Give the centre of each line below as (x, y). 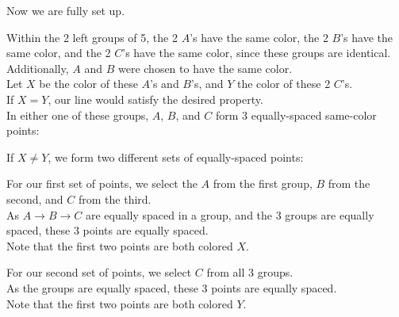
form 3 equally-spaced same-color (296, 115)
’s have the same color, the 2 (259, 37)
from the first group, (263, 183)
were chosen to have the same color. (205, 68)
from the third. (115, 199)
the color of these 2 (284, 84)
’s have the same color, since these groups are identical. (257, 53)
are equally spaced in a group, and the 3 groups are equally (230, 214)
